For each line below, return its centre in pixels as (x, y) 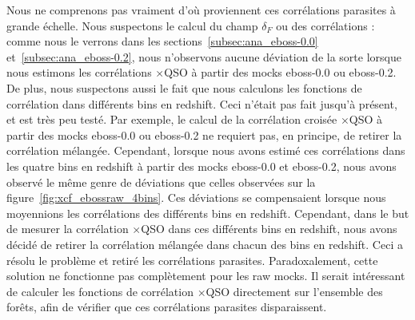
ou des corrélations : (325, 25)
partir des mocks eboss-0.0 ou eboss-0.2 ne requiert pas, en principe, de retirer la (204, 134)
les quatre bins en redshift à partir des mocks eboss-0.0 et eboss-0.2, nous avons (202, 166)
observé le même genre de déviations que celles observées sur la (161, 182)
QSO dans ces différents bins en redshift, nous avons (269, 229)
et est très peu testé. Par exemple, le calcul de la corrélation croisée (172, 119)
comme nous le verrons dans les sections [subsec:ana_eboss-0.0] (162, 41)
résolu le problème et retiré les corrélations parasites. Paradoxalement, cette (192, 260)
